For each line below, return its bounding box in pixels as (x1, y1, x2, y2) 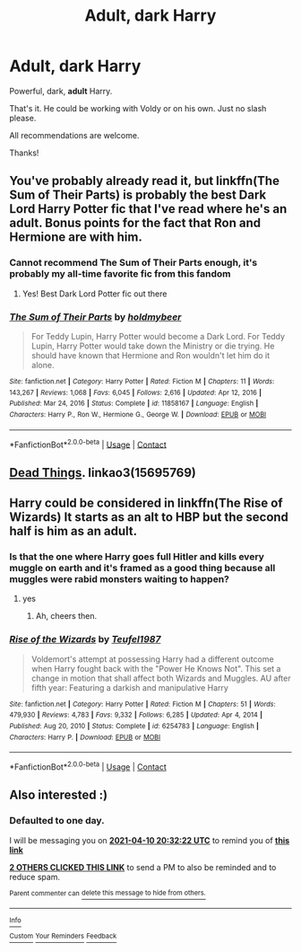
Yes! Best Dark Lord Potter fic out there (21, 288, 168, 299)
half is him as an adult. (9, 523, 137, 539)
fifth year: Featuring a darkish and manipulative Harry (30, 682, 228, 692)
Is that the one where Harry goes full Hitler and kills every (9, 550, 264, 562)
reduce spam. (9, 871, 61, 882)
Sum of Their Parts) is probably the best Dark (9, 188, 267, 203)
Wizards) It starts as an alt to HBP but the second (9, 509, 289, 524)
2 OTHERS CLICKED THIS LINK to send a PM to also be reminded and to (9, 861, 277, 872)
